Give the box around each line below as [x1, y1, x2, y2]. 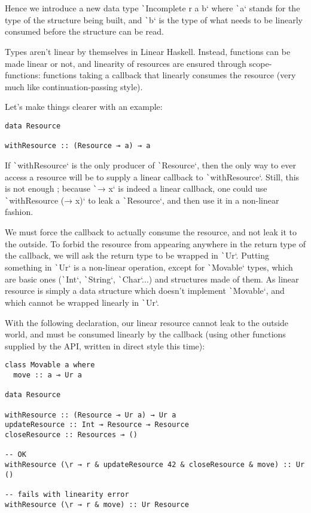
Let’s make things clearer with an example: [5, 100, 163, 113]
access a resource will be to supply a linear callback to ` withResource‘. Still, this [5, 170, 300, 183]
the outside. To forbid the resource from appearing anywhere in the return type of [5, 237, 306, 250]
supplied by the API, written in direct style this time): [5, 339, 205, 352]
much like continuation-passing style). [5, 80, 143, 93]
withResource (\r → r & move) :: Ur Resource [5, 500, 189, 509]
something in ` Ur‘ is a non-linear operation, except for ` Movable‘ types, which [5, 260, 293, 273]
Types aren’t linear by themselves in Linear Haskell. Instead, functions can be [5, 45, 291, 57]
